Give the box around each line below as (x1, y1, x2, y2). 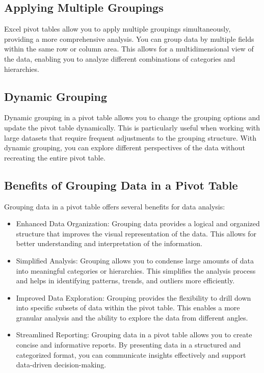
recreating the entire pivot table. (4, 152, 105, 163)
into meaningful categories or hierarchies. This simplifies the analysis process (16, 265, 256, 276)
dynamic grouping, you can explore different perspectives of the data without (4, 142, 245, 153)
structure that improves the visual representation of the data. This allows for (16, 228, 257, 238)
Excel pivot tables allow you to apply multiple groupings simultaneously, (4, 23, 231, 34)
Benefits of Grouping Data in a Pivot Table (4, 177, 238, 193)
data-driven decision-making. (16, 359, 107, 370)
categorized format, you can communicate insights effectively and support (16, 349, 246, 360)
